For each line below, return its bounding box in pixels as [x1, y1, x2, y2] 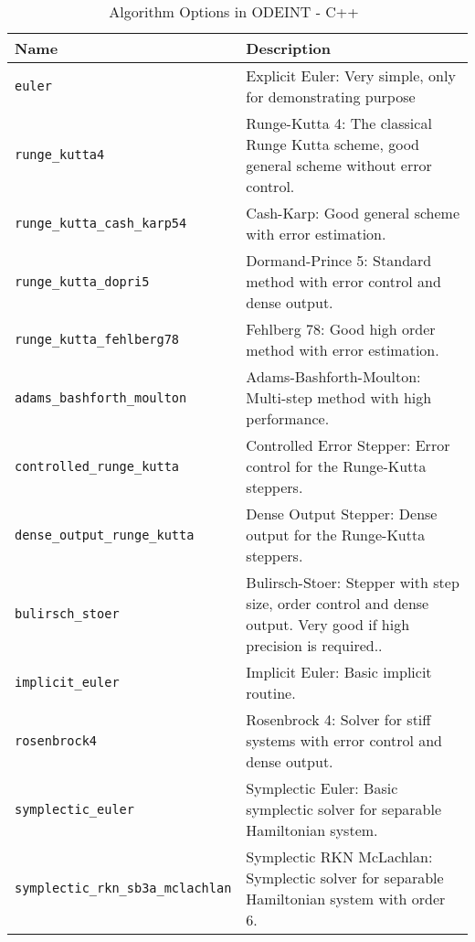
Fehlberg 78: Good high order [246, 318, 436, 339]
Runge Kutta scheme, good [246, 134, 419, 155]
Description [246, 37, 331, 59]
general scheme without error [246, 155, 432, 176]
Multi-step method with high [246, 387, 432, 408]
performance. [246, 408, 330, 429]
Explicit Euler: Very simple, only [246, 65, 456, 86]
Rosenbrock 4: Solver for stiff [246, 709, 431, 730]
